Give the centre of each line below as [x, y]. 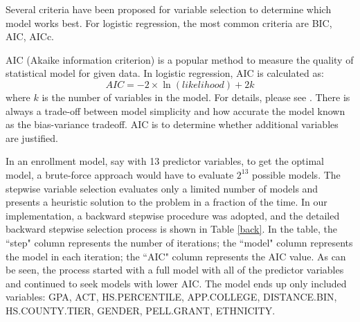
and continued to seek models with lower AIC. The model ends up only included [176, 283]
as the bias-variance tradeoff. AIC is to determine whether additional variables [172, 124]
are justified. [32, 137]
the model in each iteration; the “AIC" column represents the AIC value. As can [176, 256]
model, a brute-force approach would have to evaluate [120, 174]
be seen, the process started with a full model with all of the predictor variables [175, 270]
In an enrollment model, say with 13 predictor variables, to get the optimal [165, 161]
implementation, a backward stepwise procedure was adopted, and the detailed [173, 215]
